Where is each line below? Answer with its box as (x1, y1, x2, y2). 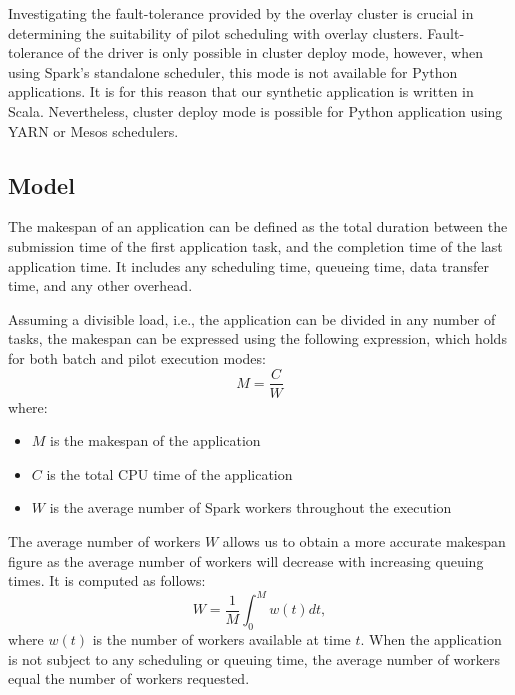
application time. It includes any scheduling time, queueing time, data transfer (8, 255, 489, 276)
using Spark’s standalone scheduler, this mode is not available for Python (8, 61, 458, 82)
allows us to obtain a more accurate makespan (222, 530, 506, 551)
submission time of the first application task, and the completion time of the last (8, 235, 503, 256)
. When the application (360, 629, 502, 650)
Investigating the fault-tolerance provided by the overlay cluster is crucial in (8, 3, 474, 23)
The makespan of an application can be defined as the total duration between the (8, 216, 508, 237)
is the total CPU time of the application (46, 463, 293, 484)
